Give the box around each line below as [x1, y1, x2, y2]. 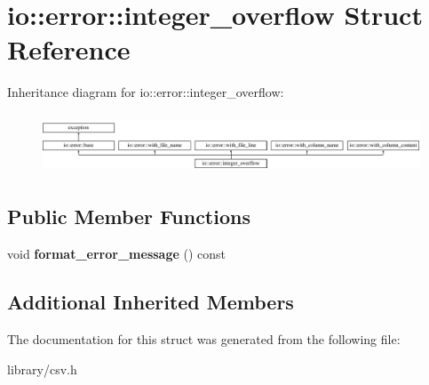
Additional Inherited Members [7, 288, 294, 316]
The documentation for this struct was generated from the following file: [7, 330, 401, 349]
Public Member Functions [7, 203, 250, 230]
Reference [7, 31, 131, 68]
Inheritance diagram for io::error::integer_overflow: [7, 83, 284, 101]
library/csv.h [7, 359, 77, 378]
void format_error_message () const [7, 245, 226, 263]
